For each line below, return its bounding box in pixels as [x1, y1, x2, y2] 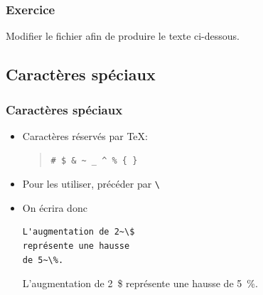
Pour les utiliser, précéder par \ [22, 176, 161, 191]
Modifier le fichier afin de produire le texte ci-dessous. [6, 28, 240, 43]
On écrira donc [22, 200, 87, 215]
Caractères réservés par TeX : [22, 128, 148, 143]
